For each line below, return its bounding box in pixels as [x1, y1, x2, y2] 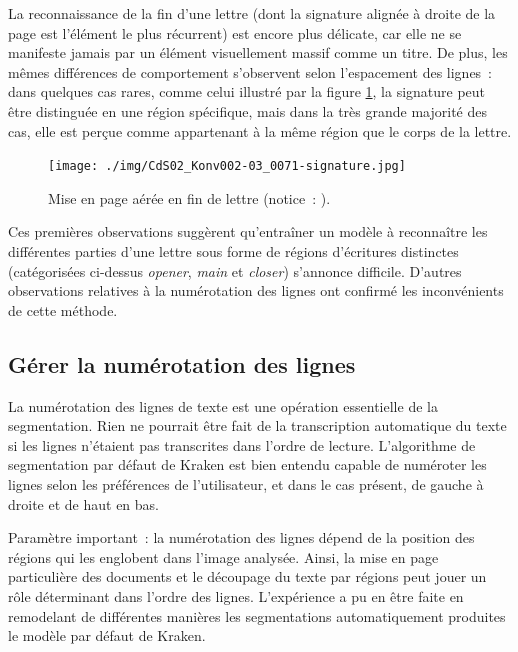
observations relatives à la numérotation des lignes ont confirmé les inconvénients [8, 280, 504, 301]
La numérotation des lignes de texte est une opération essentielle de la [8, 395, 438, 416]
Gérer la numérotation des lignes [8, 348, 356, 379]
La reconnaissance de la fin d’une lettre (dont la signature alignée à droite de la [8, 3, 496, 23]
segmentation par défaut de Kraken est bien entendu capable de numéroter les [8, 454, 487, 475]
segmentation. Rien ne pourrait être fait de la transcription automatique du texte [8, 415, 507, 436]
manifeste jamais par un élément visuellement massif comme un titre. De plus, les [8, 42, 508, 63]
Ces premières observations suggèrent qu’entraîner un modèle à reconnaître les [8, 221, 488, 242]
